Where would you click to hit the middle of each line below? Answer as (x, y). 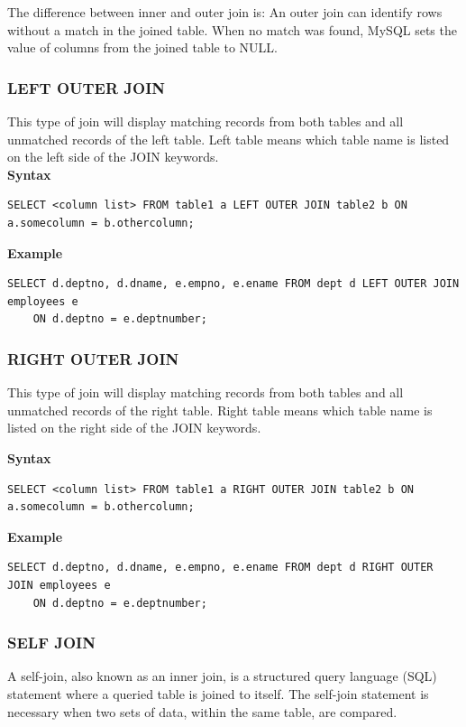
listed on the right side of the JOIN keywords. (134, 428)
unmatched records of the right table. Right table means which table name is (220, 410)
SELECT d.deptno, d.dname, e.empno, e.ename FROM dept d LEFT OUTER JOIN (233, 284)
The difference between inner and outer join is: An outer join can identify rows (225, 12)
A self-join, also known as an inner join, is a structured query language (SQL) (222, 676)
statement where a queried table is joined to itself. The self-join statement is (218, 693)
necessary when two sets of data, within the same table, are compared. (202, 711)
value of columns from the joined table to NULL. (142, 47)
